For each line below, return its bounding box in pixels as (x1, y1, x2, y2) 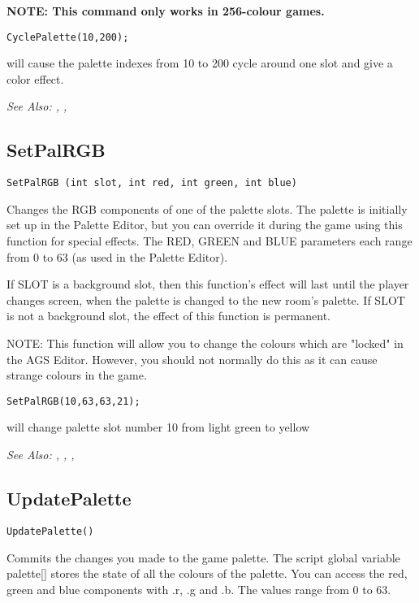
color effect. (6, 70, 64, 87)
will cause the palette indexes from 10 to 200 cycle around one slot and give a (6, 54, 393, 72)
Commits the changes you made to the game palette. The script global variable (6, 549, 400, 566)
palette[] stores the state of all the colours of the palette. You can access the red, (6, 565, 408, 582)
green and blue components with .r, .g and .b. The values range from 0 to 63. (6, 580, 391, 597)
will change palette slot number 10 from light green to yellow (6, 419, 310, 436)
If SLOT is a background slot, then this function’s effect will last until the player (6, 275, 409, 293)
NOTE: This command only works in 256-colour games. (6, 2, 325, 19)
